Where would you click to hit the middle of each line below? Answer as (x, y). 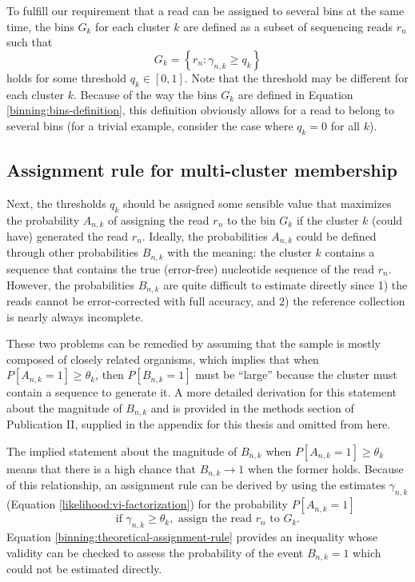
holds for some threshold (67, 77)
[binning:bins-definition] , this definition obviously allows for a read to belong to (201, 110)
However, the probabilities (70, 284)
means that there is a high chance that (102, 468)
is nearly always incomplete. (75, 316)
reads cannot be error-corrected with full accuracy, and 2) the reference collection (206, 300)
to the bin (251, 219)
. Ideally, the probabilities (205, 236)
